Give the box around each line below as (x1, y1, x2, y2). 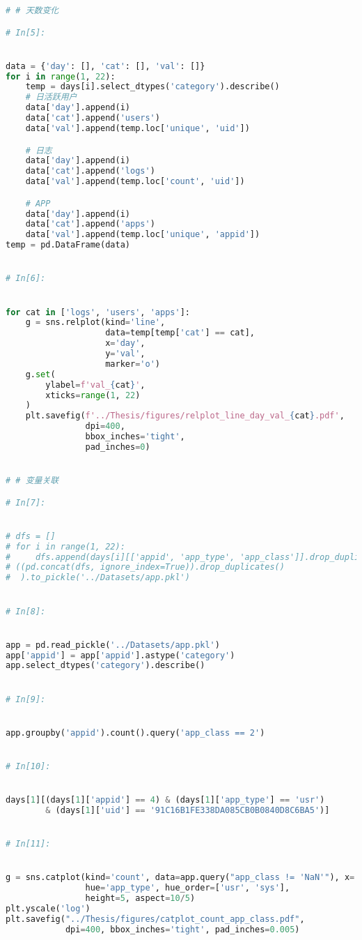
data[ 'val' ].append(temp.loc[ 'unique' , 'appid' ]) (25, 229, 260, 240)
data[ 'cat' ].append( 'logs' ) (25, 166, 155, 176)
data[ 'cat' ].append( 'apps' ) (25, 219, 155, 229)
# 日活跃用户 (25, 92, 77, 103)
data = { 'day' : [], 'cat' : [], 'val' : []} (6, 61, 205, 71)
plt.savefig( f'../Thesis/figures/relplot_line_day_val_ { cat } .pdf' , (25, 411, 345, 421)
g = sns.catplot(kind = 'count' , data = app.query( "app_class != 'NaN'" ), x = (6, 872, 355, 883)
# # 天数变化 (6, 6, 59, 15)
